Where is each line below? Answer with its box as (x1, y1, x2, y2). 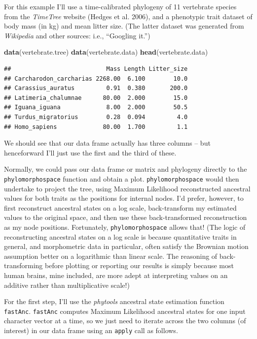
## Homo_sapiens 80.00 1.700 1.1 (4, 123, 188, 130)
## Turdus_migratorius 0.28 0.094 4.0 (4, 113, 188, 121)
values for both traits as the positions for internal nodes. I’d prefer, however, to (4, 193, 244, 203)
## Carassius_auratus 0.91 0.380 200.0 (4, 85, 188, 92)
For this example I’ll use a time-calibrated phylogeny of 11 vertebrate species (4, 1, 237, 11)
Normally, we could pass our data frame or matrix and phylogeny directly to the (4, 164, 247, 174)
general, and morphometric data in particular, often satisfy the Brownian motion (4, 241, 249, 251)
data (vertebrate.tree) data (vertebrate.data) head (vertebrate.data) (4, 47, 208, 57)
